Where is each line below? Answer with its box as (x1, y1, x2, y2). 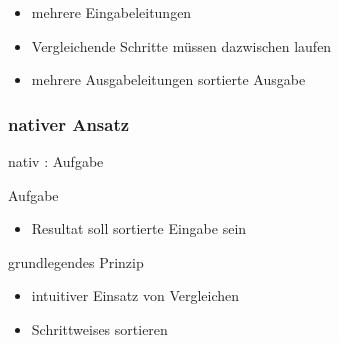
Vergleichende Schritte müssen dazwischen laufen (31, 35, 332, 56)
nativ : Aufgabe (8, 151, 104, 171)
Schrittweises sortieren (31, 318, 168, 339)
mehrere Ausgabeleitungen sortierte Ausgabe (31, 69, 306, 90)
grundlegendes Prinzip (8, 251, 144, 272)
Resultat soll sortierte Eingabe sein (31, 218, 247, 239)
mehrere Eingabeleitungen (31, 2, 192, 22)
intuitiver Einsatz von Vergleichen (31, 285, 240, 306)
